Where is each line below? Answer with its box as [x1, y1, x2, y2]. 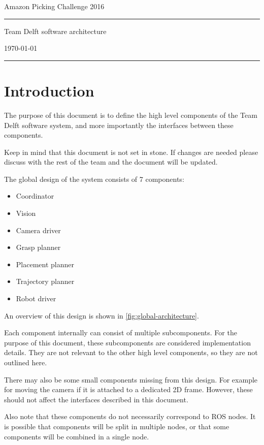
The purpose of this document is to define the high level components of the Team [4, 109, 257, 120]
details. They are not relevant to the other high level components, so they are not [4, 347, 258, 358]
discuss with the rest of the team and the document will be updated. [4, 156, 218, 167]
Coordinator [16, 190, 54, 201]
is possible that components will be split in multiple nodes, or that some [4, 421, 229, 431]
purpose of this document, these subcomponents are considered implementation [4, 337, 251, 347]
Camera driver [16, 225, 61, 235]
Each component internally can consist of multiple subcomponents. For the [4, 327, 237, 338]
